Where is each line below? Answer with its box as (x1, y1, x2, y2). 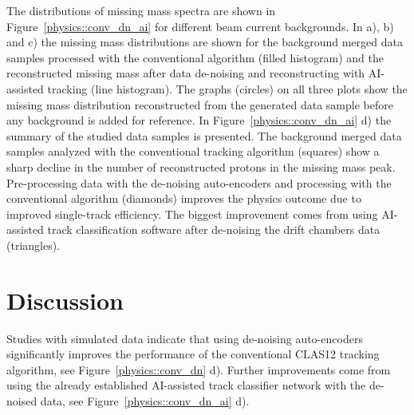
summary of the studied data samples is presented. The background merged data (6, 127, 402, 144)
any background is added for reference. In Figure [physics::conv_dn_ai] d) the (6, 112, 392, 128)
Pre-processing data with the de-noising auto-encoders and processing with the (6, 174, 392, 191)
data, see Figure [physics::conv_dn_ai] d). (40, 393, 250, 409)
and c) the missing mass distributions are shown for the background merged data (6, 34, 403, 50)
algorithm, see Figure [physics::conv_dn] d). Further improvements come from (6, 361, 391, 377)
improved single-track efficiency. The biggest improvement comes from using (6, 205, 378, 222)
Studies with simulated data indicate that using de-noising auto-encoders (6, 330, 363, 346)
